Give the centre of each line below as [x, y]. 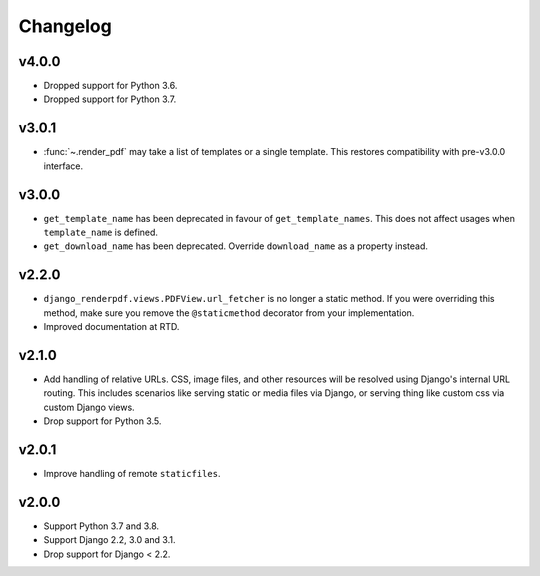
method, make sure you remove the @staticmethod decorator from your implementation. [229, 312]
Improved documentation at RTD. [111, 327]
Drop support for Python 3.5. [102, 421]
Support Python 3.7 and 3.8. [101, 526]
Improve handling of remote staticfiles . [132, 474]
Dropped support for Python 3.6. [110, 86]
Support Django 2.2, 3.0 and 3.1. [109, 540]
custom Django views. [89, 407]
